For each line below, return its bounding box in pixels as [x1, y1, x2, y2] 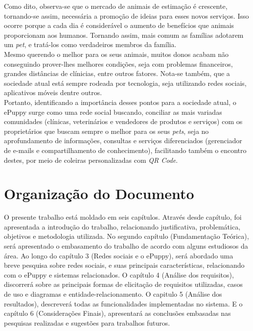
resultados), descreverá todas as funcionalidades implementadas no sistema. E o [4, 298, 243, 308]
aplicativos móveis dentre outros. [4, 87, 102, 98]
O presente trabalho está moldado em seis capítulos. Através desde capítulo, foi [4, 212, 242, 222]
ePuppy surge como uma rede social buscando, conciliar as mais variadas [4, 106, 222, 117]
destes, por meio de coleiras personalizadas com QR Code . [4, 154, 178, 165]
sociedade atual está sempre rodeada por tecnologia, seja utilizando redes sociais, [4, 77, 247, 88]
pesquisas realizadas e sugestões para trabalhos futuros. [4, 317, 170, 328]
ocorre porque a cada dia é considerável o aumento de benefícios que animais [4, 20, 234, 30]
